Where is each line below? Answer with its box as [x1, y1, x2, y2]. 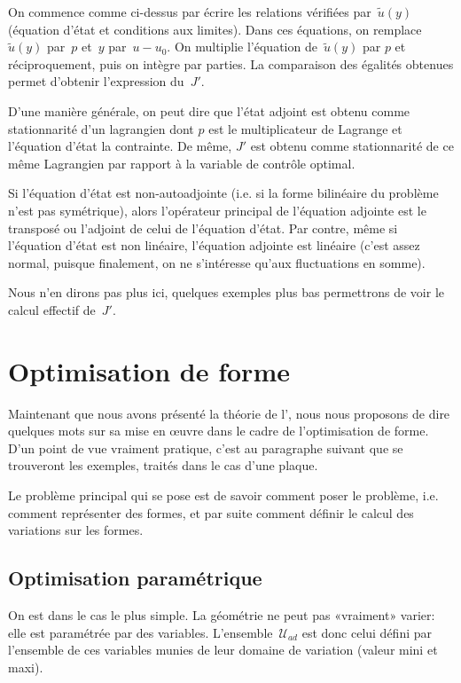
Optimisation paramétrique [8, 564, 262, 592]
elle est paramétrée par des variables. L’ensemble [8, 623, 273, 641]
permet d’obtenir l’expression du [8, 72, 184, 90]
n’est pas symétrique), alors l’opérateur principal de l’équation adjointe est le [8, 200, 426, 219]
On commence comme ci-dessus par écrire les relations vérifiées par [8, 3, 371, 20]
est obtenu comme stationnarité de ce [250, 137, 454, 155]
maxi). [8, 657, 43, 676]
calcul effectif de [8, 300, 96, 318]
